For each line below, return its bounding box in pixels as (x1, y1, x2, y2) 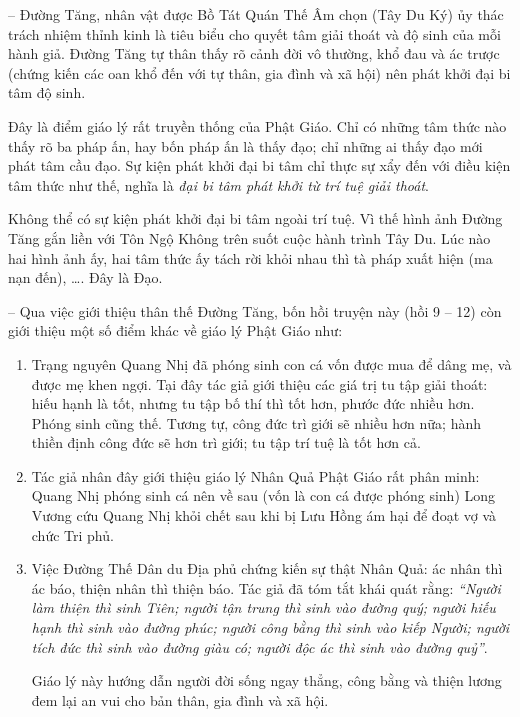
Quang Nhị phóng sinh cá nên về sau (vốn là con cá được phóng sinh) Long (31, 485, 496, 506)
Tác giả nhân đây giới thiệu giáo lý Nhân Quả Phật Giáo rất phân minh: (31, 465, 480, 486)
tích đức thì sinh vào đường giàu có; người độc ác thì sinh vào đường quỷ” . (31, 636, 488, 657)
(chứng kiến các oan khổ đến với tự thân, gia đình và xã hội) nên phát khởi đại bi (8, 62, 511, 83)
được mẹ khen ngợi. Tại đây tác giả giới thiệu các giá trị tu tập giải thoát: (31, 373, 488, 394)
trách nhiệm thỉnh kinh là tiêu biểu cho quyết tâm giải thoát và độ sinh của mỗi (8, 23, 501, 44)
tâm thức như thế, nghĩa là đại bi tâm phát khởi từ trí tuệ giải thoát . (8, 174, 429, 195)
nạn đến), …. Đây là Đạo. (8, 267, 163, 288)
